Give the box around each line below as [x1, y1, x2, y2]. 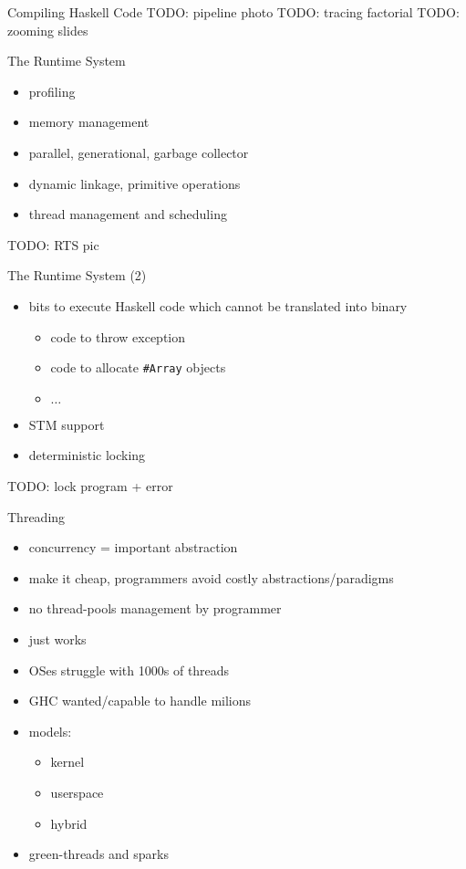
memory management [28, 112, 150, 131]
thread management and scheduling [28, 204, 227, 224]
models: [28, 721, 72, 740]
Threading [7, 507, 66, 526]
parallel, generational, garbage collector [28, 142, 249, 162]
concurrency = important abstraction [28, 538, 238, 557]
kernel [50, 752, 85, 771]
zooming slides [7, 20, 88, 39]
